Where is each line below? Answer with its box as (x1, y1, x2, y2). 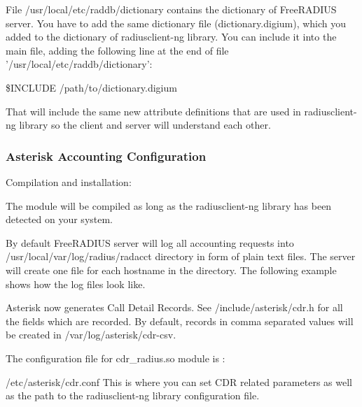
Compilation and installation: (6, 174, 132, 189)
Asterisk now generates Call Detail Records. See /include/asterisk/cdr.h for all (6, 300, 343, 315)
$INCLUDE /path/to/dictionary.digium (6, 80, 177, 94)
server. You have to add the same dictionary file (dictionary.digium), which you (6, 15, 347, 30)
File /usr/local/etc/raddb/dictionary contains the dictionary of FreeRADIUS (6, 2, 337, 16)
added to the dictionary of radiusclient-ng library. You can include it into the (6, 29, 337, 44)
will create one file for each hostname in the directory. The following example (6, 262, 337, 277)
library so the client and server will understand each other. (19, 117, 271, 132)
